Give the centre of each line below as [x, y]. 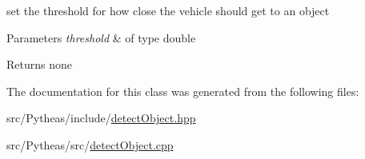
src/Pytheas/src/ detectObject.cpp [90, 144]
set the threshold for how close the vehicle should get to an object [168, 10]
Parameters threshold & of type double [101, 37]
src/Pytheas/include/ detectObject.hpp [101, 118]
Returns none [39, 64]
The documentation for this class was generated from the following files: [183, 91]
